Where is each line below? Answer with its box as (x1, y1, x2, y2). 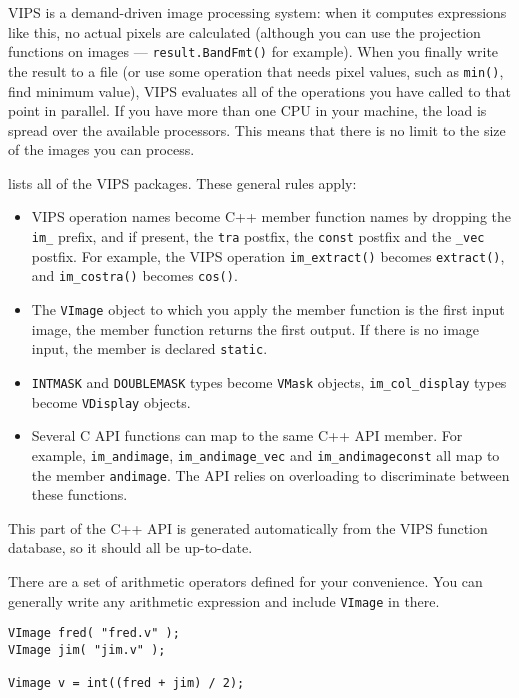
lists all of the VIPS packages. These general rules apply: (8, 172, 357, 193)
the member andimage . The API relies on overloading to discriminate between (31, 464, 510, 485)
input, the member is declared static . (31, 338, 268, 359)
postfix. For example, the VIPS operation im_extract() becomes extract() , (31, 245, 505, 266)
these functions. (31, 484, 128, 505)
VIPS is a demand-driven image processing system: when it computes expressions (8, 2, 507, 22)
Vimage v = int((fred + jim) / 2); (8, 676, 245, 691)
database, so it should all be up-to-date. (8, 537, 253, 558)
